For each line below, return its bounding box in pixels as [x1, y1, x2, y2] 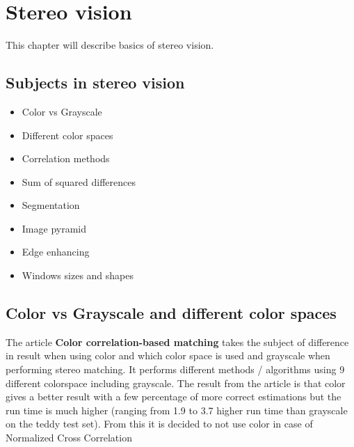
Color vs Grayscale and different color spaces [6, 302, 337, 324]
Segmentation [22, 198, 80, 212]
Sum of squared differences [22, 174, 136, 189]
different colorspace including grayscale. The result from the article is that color [6, 375, 346, 390]
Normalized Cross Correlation [6, 430, 132, 445]
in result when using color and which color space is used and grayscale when [6, 348, 330, 363]
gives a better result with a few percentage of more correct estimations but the [6, 389, 341, 404]
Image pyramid [22, 221, 87, 235]
